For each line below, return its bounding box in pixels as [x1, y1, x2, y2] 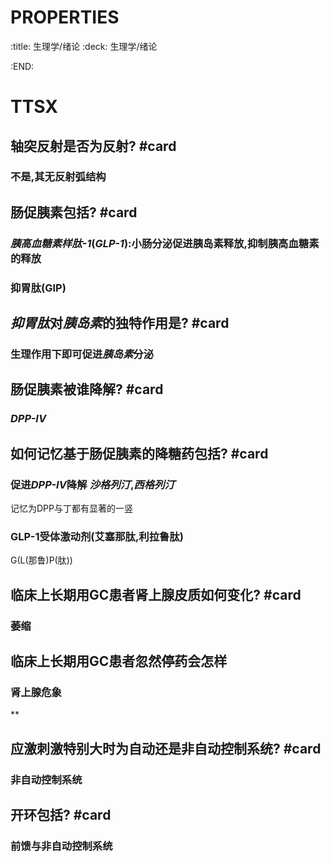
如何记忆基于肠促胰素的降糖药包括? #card [10, 445, 269, 462]
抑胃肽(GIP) [10, 281, 67, 295]
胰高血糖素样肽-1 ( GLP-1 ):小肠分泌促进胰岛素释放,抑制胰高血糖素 [10, 236, 320, 250]
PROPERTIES [10, 6, 120, 29]
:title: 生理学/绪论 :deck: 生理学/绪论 [10, 40, 158, 52]
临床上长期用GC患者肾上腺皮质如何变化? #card [10, 586, 302, 603]
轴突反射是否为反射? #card [10, 137, 177, 155]
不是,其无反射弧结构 [10, 170, 107, 184]
